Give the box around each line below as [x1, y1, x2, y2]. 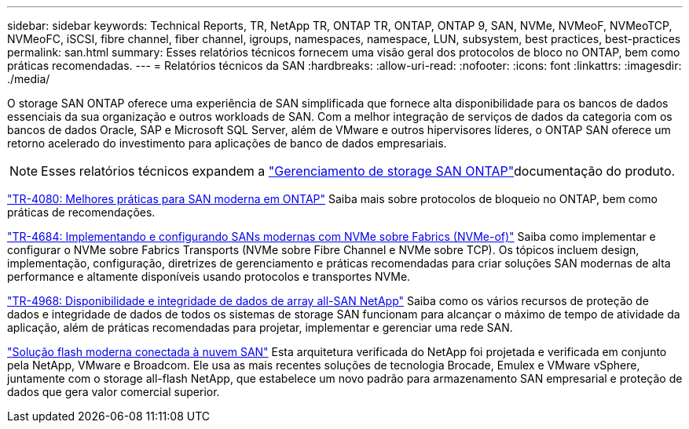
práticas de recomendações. [7, 205, 156, 219]
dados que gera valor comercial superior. [7, 385, 220, 398]
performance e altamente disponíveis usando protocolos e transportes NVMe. [7, 270, 411, 283]
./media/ [7, 72, 50, 85]
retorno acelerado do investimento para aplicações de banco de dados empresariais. [7, 136, 447, 150]
